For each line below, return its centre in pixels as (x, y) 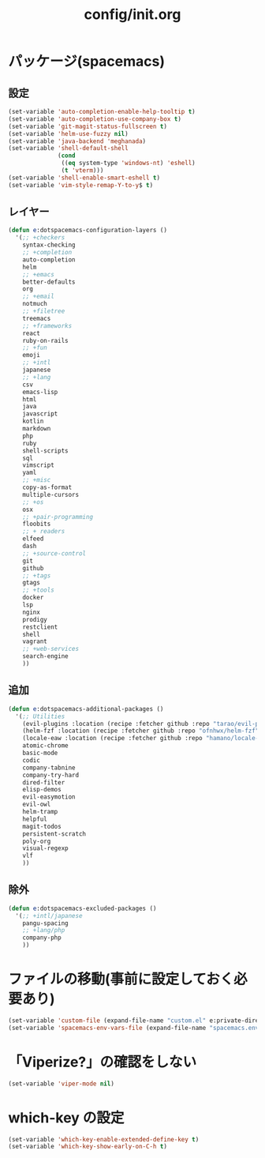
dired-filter (44, 782)
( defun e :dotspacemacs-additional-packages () (86, 709)
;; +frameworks (47, 325)
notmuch (35, 304)
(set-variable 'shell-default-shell (68, 149)
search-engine (45, 656)
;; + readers (44, 532)
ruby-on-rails (45, 340)
